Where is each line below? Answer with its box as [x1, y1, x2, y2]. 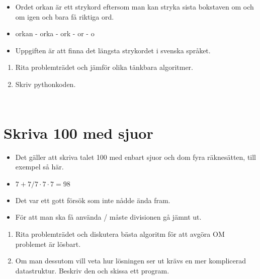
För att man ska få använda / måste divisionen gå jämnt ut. [15, 212, 202, 222]
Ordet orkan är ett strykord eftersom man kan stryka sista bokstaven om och [15, 2, 254, 12]
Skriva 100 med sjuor [4, 122, 153, 143]
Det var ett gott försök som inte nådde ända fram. [15, 195, 170, 205]
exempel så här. [15, 161, 64, 172]
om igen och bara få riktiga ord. [15, 11, 114, 22]
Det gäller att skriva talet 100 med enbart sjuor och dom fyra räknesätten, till [15, 151, 256, 162]
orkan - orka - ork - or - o [15, 28, 95, 39]
